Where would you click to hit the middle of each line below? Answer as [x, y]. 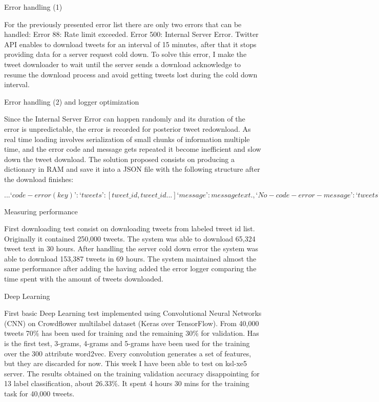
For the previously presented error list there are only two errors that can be [123, 24]
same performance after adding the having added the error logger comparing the [130, 268]
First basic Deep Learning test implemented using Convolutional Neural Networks [133, 313]
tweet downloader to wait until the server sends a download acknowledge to [122, 64]
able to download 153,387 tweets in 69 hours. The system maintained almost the [130, 258]
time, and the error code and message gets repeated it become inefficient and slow [133, 149]
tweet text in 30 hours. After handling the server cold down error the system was [131, 248]
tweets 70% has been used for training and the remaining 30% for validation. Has [132, 333]
